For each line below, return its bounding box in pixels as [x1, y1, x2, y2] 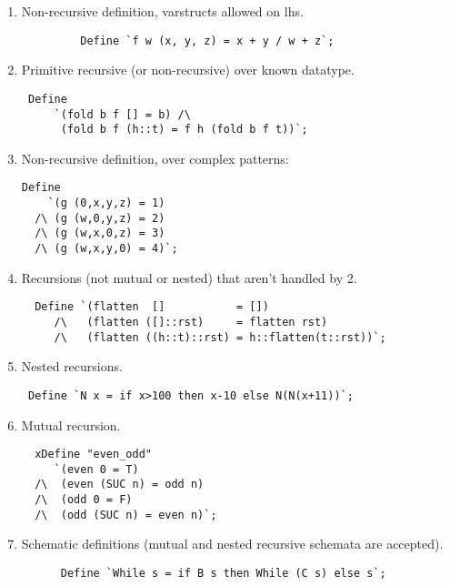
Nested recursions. [21, 357, 123, 376]
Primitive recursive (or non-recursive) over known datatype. [21, 60, 355, 79]
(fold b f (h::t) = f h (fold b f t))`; [60, 123, 308, 136]
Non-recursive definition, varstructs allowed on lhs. [21, 2, 304, 20]
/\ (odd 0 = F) [35, 493, 133, 507]
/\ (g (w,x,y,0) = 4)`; [35, 242, 178, 256]
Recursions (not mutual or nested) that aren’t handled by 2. [21, 268, 357, 287]
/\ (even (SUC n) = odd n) [35, 478, 205, 491]
